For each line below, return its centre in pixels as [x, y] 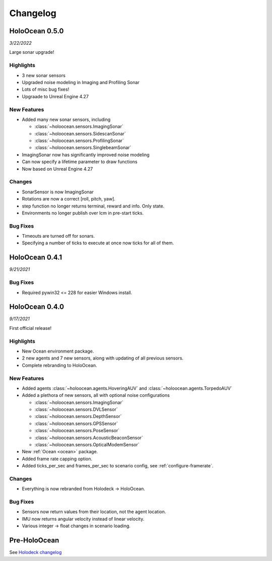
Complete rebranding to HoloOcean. [60, 365]
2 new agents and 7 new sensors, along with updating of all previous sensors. [103, 358]
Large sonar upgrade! [32, 52]
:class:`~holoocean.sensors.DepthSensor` [78, 416]
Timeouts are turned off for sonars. [58, 236]
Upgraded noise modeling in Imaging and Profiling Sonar [81, 82]
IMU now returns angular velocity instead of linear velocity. [83, 519]
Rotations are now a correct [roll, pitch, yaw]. [69, 199]
